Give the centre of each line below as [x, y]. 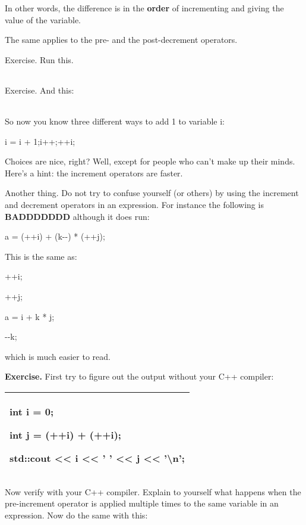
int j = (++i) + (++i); [65, 434]
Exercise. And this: [40, 90]
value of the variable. [43, 19]
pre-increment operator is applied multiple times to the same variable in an [142, 503]
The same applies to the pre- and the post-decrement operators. [121, 40]
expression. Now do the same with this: [76, 515]
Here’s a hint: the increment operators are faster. [94, 173]
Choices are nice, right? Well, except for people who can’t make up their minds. [150, 161]
